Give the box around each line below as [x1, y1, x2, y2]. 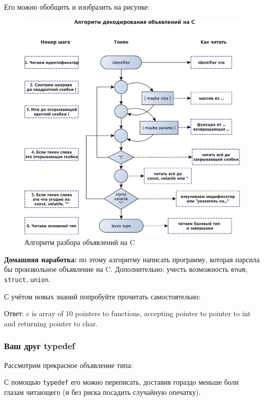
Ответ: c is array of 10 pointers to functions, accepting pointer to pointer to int [4, 308, 251, 319]
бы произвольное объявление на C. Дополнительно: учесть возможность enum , [4, 264, 248, 274]
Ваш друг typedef [4, 340, 75, 352]
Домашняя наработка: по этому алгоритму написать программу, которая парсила [4, 254, 260, 264]
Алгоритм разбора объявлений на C [24, 237, 135, 248]
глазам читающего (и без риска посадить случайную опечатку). [4, 386, 201, 397]
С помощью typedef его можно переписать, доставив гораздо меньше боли [4, 377, 239, 387]
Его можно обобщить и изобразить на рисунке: [4, 2, 150, 12]
